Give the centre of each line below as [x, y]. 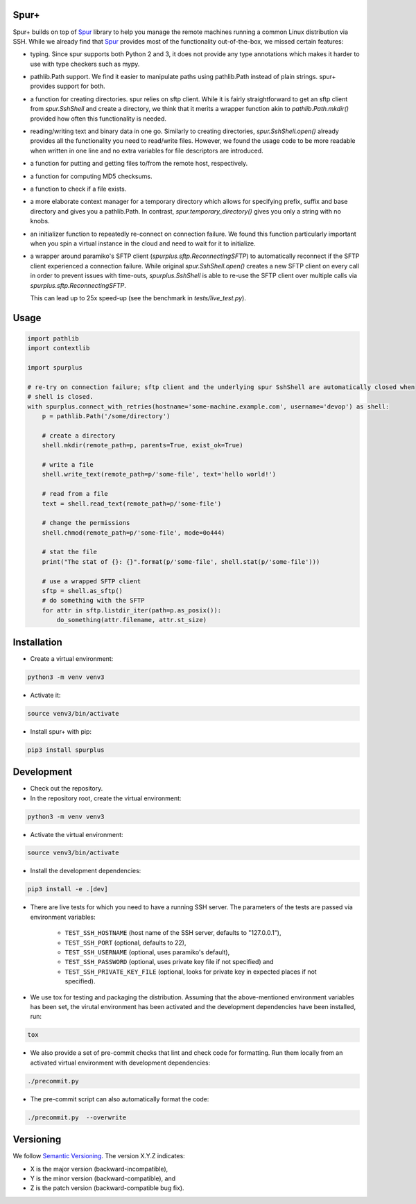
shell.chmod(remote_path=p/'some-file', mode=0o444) [133, 533]
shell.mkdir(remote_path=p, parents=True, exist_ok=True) [142, 445]
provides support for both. [68, 86]
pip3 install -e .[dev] [68, 889]
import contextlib [59, 348]
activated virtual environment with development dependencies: [120, 1063]
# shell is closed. [60, 397]
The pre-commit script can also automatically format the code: [120, 1099]
